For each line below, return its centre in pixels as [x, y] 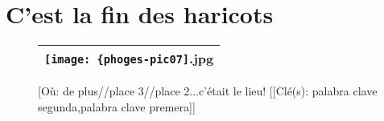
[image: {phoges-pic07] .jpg [129, 58]
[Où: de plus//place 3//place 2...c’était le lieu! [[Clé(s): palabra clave [208, 91]
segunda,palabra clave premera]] [117, 106]
